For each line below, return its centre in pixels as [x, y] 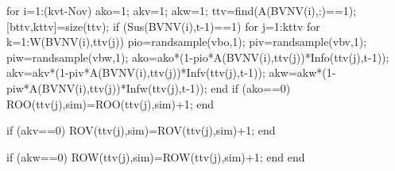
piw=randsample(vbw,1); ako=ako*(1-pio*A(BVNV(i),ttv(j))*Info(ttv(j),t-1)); [198, 57]
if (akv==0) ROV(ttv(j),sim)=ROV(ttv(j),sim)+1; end [141, 130]
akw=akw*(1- [302, 72]
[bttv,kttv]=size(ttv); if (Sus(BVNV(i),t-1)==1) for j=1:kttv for [163, 26]
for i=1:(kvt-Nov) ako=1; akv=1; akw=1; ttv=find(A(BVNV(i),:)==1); [182, 10]
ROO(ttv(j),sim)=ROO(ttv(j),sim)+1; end [110, 103]
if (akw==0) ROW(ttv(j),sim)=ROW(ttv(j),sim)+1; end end [156, 156]
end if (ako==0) [251, 87]
